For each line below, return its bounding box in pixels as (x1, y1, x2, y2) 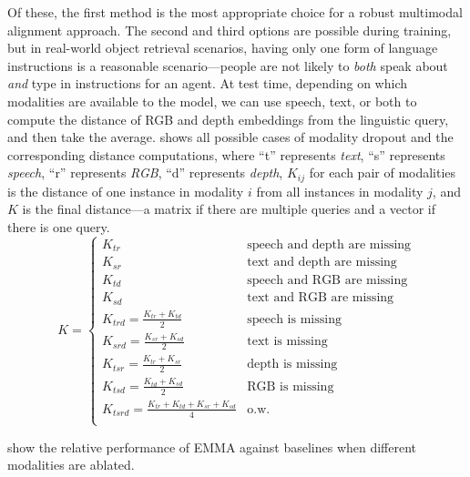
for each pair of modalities (309, 163, 456, 182)
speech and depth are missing (247, 238, 412, 251)
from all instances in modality (256, 181, 424, 200)
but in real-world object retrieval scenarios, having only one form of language (7, 38, 438, 57)
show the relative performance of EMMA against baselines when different (7, 437, 417, 456)
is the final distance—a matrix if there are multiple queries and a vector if (22, 199, 436, 218)
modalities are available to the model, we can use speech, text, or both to (7, 91, 417, 110)
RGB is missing (247, 380, 334, 393)
